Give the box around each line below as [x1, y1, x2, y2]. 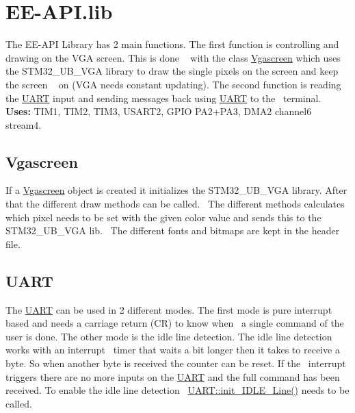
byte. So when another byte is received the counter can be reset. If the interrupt [5, 356, 346, 371]
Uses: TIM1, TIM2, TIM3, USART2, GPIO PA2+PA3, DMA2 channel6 [5, 104, 312, 118]
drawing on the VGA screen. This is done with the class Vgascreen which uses [5, 50, 341, 64]
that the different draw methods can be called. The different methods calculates [5, 197, 345, 211]
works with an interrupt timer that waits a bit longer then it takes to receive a [5, 342, 340, 357]
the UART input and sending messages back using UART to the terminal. [5, 90, 321, 105]
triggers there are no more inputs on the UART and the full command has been [5, 369, 340, 384]
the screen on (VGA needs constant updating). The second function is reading [5, 77, 341, 91]
